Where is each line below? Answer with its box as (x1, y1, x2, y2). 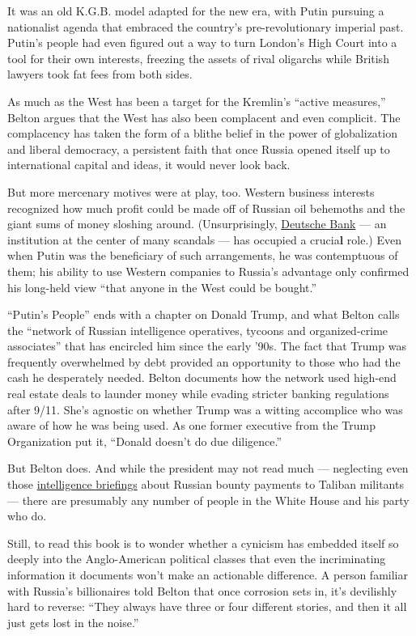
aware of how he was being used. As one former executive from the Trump (7, 417, 376, 434)
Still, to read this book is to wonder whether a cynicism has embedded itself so (7, 534, 399, 551)
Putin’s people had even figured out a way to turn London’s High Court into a (7, 34, 397, 51)
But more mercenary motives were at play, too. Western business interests (7, 183, 375, 200)
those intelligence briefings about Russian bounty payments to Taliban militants (7, 476, 404, 493)
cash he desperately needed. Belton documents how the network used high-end (7, 369, 397, 386)
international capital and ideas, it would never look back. (7, 156, 291, 173)
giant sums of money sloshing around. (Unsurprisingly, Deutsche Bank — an (7, 215, 387, 232)
